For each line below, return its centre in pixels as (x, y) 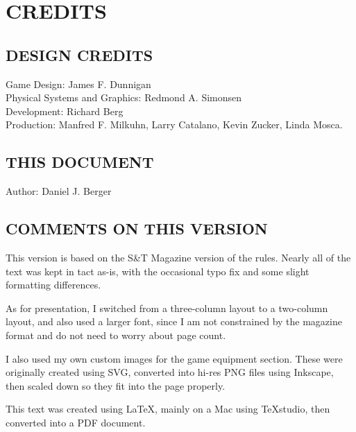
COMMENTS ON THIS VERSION (137, 228)
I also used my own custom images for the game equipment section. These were (174, 358)
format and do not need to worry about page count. (116, 335)
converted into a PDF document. (76, 422)
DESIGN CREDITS (79, 54)
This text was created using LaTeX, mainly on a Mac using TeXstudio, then (168, 409)
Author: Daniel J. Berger (59, 191)
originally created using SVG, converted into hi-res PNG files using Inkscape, (170, 372)
